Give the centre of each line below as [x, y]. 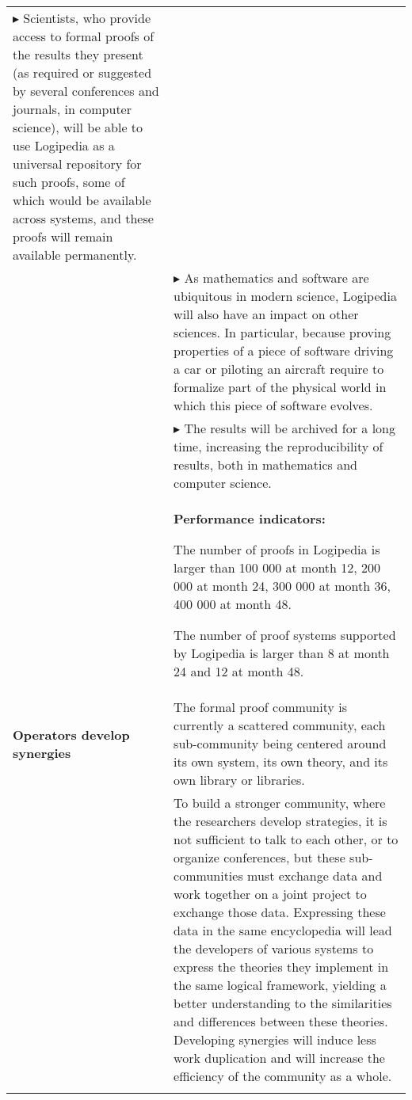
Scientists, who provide [87, 18]
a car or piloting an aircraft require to [279, 369]
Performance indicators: [250, 518]
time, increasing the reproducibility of [278, 446]
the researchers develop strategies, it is [280, 821]
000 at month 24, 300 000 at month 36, [282, 586]
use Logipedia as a [64, 145]
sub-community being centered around [280, 743]
